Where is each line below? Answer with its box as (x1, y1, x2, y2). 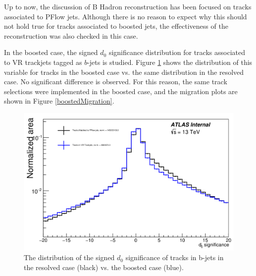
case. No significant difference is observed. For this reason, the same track (4, 76, 227, 87)
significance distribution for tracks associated (108, 47, 245, 57)
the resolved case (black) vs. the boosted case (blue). (24, 262, 184, 272)
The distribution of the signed (24, 252, 115, 263)
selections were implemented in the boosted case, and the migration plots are (4, 86, 238, 96)
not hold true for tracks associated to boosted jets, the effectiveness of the (4, 21, 228, 31)
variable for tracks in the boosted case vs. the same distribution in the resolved (4, 66, 244, 77)
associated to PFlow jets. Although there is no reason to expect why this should (4, 11, 247, 21)
